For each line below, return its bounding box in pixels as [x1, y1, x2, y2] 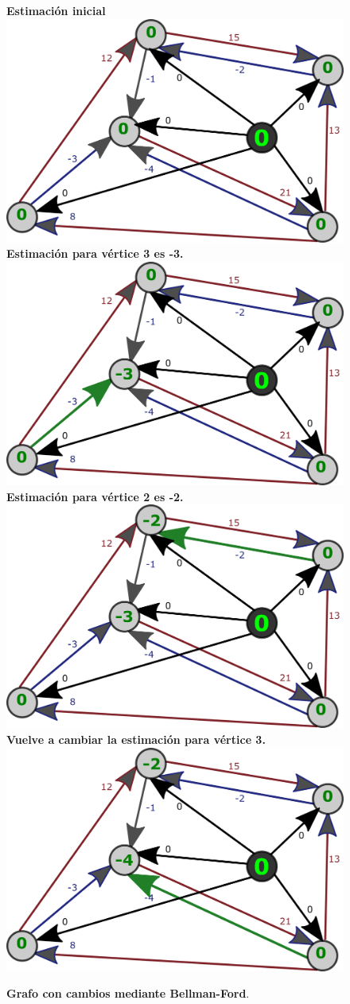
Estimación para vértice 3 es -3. [6, 245, 184, 262]
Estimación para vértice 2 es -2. [6, 488, 184, 504]
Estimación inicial [6, 2, 106, 18]
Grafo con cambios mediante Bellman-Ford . [6, 985, 250, 1002]
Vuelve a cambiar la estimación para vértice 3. [6, 730, 266, 747]
